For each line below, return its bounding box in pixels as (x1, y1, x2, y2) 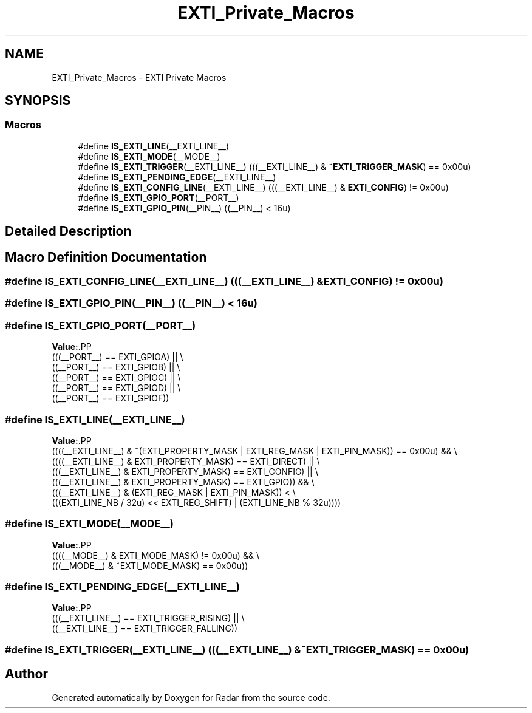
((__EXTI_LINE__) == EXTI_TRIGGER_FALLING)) (52, 623, 238, 634)
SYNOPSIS (5, 93, 71, 109)
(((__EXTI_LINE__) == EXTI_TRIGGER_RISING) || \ (52, 613, 245, 624)
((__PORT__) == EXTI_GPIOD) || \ (52, 383, 181, 394)
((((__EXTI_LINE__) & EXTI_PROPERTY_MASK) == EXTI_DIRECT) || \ (52, 455, 320, 466)
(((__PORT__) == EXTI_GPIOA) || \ (52, 352, 183, 363)
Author (5, 666, 48, 682)
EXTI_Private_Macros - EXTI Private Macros (52, 72, 227, 83)
